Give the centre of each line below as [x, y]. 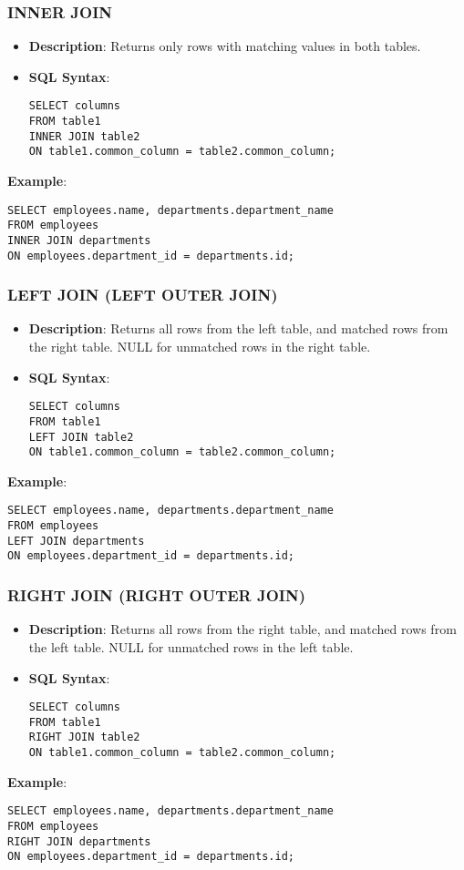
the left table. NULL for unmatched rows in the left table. [191, 646]
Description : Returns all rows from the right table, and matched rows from [242, 629]
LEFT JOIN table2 [81, 437]
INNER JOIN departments [79, 240]
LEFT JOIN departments [76, 541]
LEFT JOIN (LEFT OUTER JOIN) [143, 295]
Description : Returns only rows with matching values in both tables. [225, 46]
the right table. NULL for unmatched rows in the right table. [200, 347]
